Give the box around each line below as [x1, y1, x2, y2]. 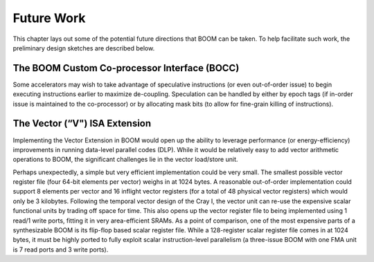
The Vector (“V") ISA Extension [12, 118, 152, 129]
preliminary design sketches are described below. [12, 44, 155, 52]
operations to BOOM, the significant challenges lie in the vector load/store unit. [12, 156, 238, 164]
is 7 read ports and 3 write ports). [12, 245, 109, 254]
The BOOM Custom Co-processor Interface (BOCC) [12, 62, 240, 74]
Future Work [12, 10, 86, 26]
